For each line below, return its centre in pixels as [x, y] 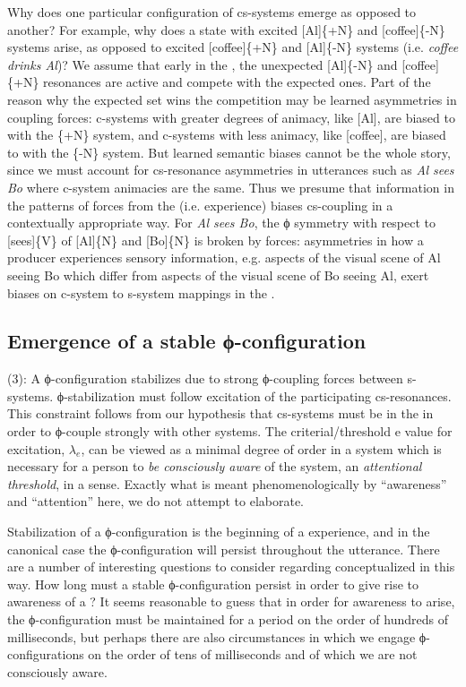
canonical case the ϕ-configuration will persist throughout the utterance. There [224, 549]
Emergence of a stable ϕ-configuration [187, 341]
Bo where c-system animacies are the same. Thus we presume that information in [231, 187]
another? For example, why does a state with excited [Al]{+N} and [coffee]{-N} [226, 29]
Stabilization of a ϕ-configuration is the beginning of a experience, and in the [219, 532]
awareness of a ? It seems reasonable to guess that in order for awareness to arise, [231, 601]
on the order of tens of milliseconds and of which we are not [253, 654]
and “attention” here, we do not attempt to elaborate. [156, 501]
